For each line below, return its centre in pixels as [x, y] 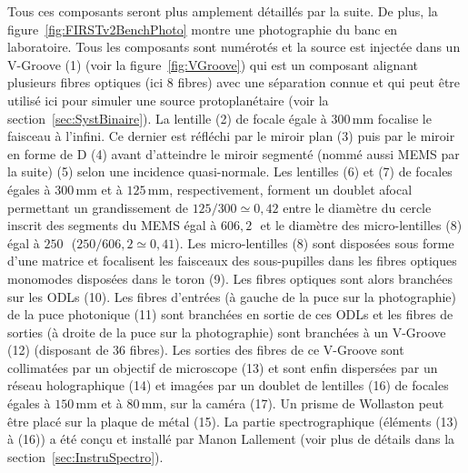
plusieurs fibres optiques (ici [85, 82]
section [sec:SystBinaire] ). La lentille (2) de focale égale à [167, 118]
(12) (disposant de [58, 350]
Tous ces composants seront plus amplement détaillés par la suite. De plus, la [223, 11]
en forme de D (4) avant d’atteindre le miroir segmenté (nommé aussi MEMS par [234, 153]
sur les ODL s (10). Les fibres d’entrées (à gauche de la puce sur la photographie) [232, 296]
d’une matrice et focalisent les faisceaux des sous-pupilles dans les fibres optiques [232, 261]
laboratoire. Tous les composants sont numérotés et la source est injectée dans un [234, 47]
